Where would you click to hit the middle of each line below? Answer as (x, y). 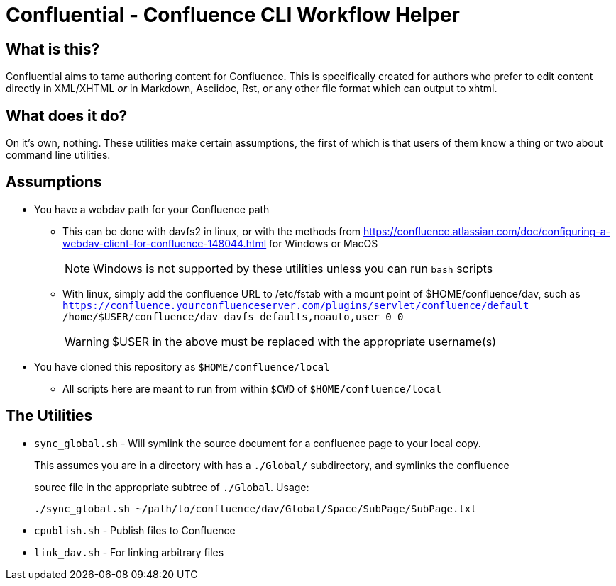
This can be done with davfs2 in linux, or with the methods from (212, 231)
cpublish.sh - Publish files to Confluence (135, 530)
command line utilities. (58, 155)
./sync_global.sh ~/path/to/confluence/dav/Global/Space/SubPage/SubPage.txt (255, 508)
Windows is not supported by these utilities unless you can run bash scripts (293, 268)
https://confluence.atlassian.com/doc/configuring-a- (487, 231)
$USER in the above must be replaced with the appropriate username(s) (304, 341)
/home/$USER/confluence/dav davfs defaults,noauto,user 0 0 (233, 316)
